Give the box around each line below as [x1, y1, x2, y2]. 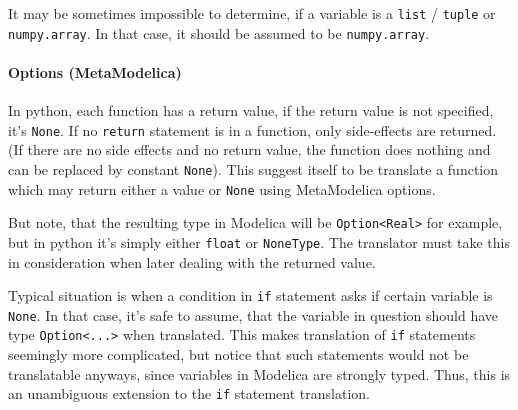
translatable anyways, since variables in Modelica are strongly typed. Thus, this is [8, 363, 511, 384]
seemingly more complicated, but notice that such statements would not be [8, 344, 469, 365]
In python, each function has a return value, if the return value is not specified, [8, 100, 494, 121]
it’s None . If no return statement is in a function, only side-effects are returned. [8, 119, 497, 140]
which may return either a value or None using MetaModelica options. [8, 178, 436, 199]
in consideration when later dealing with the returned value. [8, 251, 376, 272]
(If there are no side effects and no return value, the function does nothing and [8, 139, 491, 160]
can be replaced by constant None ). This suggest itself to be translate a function [8, 158, 499, 179]
